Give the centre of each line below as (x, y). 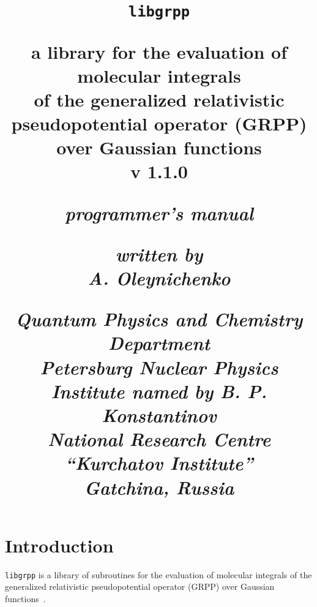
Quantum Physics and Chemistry (159, 319)
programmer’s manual (159, 213)
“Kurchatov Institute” (159, 463)
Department (159, 343)
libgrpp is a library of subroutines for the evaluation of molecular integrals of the (158, 574)
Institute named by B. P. (159, 391)
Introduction (59, 545)
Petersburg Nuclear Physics (159, 367)
